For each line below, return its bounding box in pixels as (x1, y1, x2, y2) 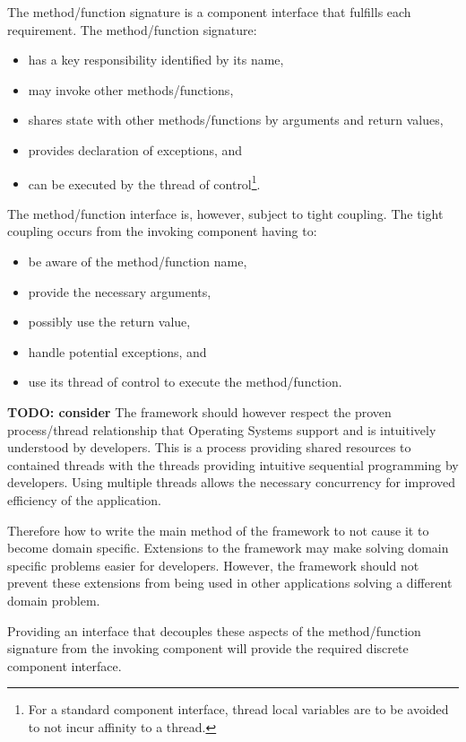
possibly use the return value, (28, 312, 191, 331)
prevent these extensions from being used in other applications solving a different (7, 573, 453, 592)
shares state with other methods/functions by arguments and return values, (28, 110, 444, 129)
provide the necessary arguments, (28, 282, 211, 301)
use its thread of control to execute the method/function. (28, 372, 342, 391)
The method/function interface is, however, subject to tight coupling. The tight (7, 204, 444, 223)
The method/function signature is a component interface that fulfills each (7, 3, 411, 21)
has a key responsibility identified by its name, (28, 50, 284, 69)
